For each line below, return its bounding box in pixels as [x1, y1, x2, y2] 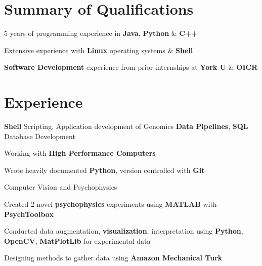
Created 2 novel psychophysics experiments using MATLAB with [4, 199, 217, 209]
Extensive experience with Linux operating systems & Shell [4, 45, 193, 55]
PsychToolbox [4, 208, 54, 219]
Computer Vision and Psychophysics [4, 182, 117, 192]
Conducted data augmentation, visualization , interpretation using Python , [4, 226, 243, 236]
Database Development [4, 130, 75, 141]
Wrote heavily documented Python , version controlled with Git [4, 164, 205, 175]
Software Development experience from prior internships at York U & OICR [4, 62, 258, 72]
